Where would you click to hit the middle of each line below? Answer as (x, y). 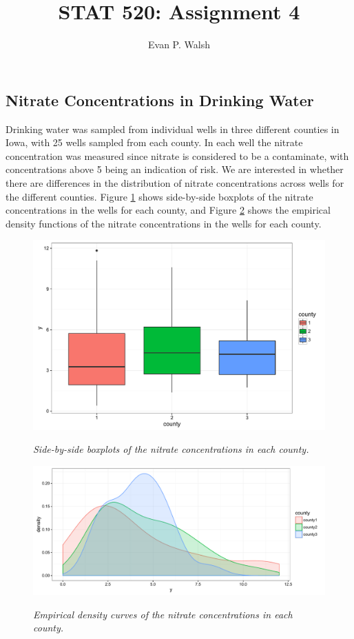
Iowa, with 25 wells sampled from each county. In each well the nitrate (154, 142)
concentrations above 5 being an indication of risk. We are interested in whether (175, 169)
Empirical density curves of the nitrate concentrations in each (163, 614)
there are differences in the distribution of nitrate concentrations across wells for (175, 182)
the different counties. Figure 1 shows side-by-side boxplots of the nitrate (159, 196)
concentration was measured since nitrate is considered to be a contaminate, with (177, 155)
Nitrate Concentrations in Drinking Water (160, 100)
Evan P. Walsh (179, 44)
